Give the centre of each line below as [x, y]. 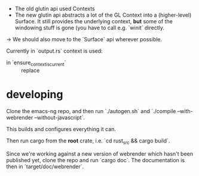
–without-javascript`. [60, 117]
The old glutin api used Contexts [55, 9]
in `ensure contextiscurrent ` [36, 63]
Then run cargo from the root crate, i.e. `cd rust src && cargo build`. [88, 141]
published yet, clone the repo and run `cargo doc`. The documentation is [96, 160]
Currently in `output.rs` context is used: [54, 51]
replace [30, 70]
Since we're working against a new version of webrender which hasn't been [99, 154]
